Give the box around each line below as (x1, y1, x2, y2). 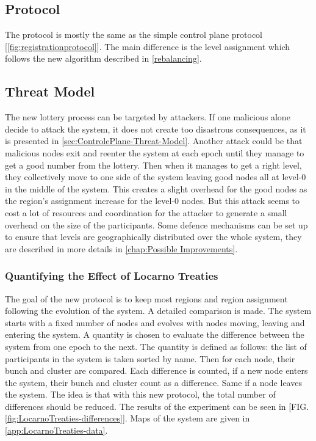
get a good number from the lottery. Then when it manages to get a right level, (5, 158, 302, 171)
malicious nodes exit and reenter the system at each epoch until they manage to (5, 146, 304, 159)
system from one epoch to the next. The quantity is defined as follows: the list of (5, 340, 307, 352)
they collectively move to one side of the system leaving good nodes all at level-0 (5, 170, 306, 183)
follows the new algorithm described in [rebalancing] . (5, 52, 202, 65)
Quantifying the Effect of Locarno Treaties (5, 268, 218, 283)
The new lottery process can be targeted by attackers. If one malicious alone (5, 111, 290, 123)
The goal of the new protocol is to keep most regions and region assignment (5, 292, 288, 305)
